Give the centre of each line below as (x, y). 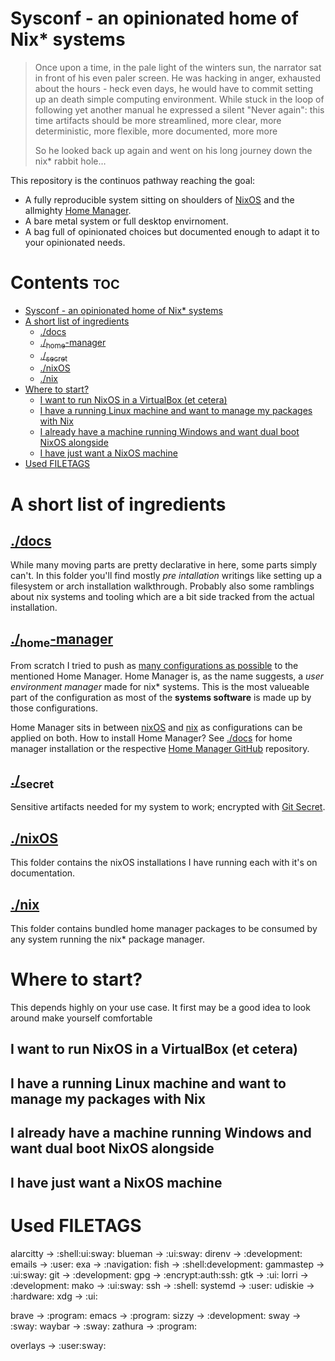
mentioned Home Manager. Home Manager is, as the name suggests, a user (167, 676)
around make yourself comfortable (81, 1018)
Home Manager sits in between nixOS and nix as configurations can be (156, 728)
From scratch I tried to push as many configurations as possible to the (154, 666)
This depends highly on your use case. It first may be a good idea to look (160, 1008)
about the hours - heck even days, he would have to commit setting (174, 88)
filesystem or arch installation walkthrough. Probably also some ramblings (162, 586)
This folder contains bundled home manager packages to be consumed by (164, 929)
